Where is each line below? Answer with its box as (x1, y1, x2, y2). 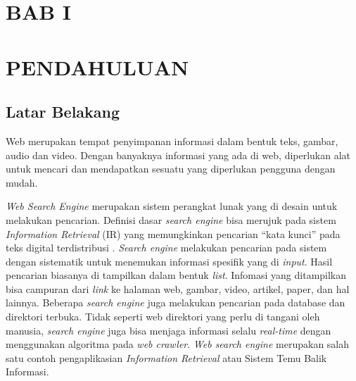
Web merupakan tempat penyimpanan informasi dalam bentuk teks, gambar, (6, 133, 338, 148)
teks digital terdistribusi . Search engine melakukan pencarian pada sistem (6, 240, 327, 255)
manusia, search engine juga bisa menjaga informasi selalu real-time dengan (6, 323, 331, 337)
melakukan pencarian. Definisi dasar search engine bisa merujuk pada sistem (6, 212, 336, 227)
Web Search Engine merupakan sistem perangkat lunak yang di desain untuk (6, 199, 338, 213)
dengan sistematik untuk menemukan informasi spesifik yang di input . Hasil (6, 254, 333, 268)
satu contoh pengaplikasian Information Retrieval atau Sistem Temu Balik (6, 350, 327, 365)
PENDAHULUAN (6, 52, 189, 81)
